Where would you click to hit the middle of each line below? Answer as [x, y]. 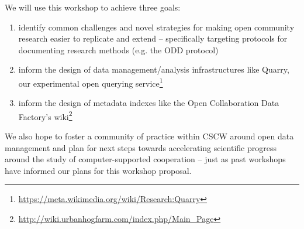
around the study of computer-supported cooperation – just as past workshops [145, 159]
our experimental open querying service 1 [91, 82]
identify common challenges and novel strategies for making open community [156, 27]
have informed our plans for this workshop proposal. [98, 170]
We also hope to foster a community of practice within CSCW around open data [149, 136]
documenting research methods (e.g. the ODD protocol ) [118, 49]
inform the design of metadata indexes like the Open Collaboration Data [149, 103]
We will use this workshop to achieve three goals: [93, 7]
